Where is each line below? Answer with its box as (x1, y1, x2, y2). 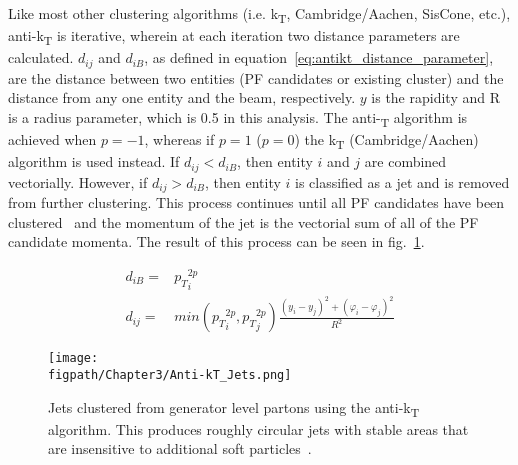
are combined (364, 151, 447, 172)
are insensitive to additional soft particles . (48, 438, 312, 459)
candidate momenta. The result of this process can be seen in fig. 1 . (8, 231, 425, 252)
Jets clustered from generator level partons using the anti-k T (48, 396, 420, 420)
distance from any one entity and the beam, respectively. (8, 87, 356, 108)
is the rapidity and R (371, 87, 500, 108)
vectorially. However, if (8, 171, 148, 192)
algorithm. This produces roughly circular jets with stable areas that (48, 418, 469, 439)
